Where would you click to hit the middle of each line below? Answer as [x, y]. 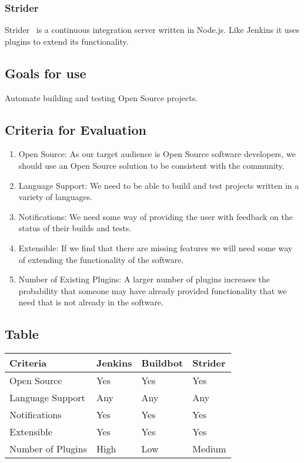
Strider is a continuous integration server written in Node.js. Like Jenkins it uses [152, 30]
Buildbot [162, 363]
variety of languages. [56, 197]
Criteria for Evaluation [76, 129]
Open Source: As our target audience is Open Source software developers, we [157, 154]
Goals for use [46, 73]
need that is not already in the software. [91, 302]
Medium [209, 449]
